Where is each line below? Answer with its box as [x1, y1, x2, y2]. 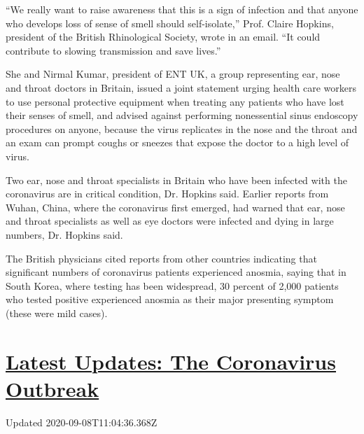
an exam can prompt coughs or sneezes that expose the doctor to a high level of [6, 135, 349, 150]
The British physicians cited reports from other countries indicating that [6, 251, 317, 265]
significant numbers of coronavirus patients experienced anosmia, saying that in [6, 265, 346, 279]
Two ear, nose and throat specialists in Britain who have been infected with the [6, 172, 347, 187]
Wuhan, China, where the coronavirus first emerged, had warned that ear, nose [6, 199, 345, 214]
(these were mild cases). [6, 305, 108, 320]
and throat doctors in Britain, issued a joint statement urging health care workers [6, 80, 356, 94]
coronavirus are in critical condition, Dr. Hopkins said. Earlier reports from [6, 186, 329, 201]
